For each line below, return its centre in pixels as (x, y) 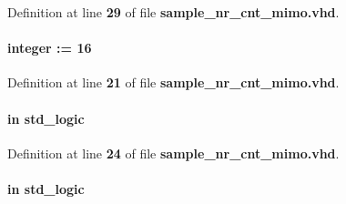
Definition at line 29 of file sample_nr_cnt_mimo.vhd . (173, 12)
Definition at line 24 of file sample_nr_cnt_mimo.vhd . (173, 153)
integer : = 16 (50, 48)
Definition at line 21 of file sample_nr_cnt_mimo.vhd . (173, 82)
